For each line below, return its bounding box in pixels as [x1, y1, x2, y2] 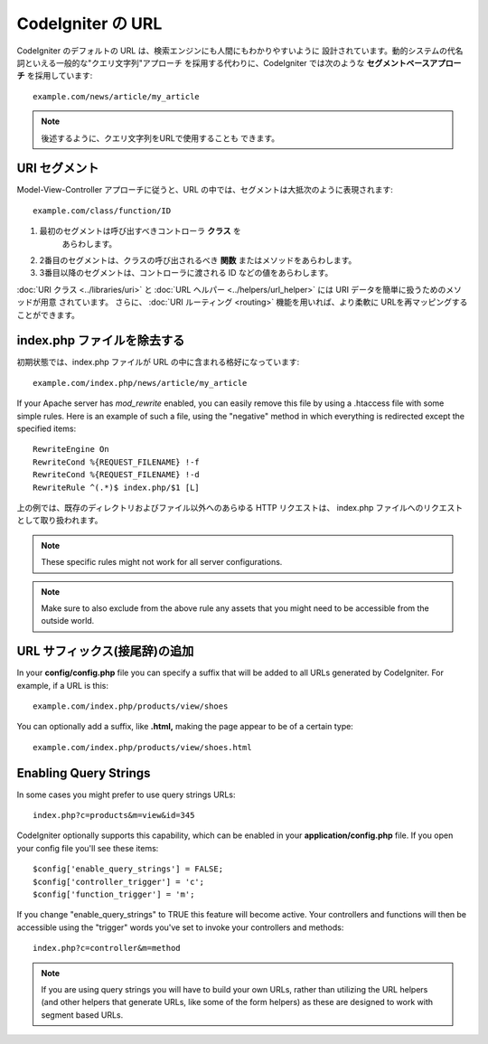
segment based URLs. [41, 1009, 124, 1020]
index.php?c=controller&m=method [33, 943, 181, 954]
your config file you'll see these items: [16, 842, 159, 853]
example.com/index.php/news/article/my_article [33, 378, 248, 388]
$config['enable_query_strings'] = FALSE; [33, 864, 224, 874]
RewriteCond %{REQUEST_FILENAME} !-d [33, 470, 201, 480]
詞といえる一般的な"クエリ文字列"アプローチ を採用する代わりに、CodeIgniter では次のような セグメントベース [16, 57, 430, 68]
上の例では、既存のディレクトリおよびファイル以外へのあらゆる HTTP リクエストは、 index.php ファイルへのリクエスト [16, 502, 464, 513]
